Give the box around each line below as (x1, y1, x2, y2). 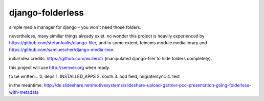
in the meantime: (9, 83, 43, 88)
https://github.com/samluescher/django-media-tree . (9, 47, 115, 52)
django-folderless (9, 7, 84, 18)
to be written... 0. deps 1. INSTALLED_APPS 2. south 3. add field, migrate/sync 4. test (9, 73, 180, 79)
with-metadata (9, 89, 39, 95)
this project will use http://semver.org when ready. (9, 65, 110, 70)
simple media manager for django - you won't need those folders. (9, 24, 141, 30)
